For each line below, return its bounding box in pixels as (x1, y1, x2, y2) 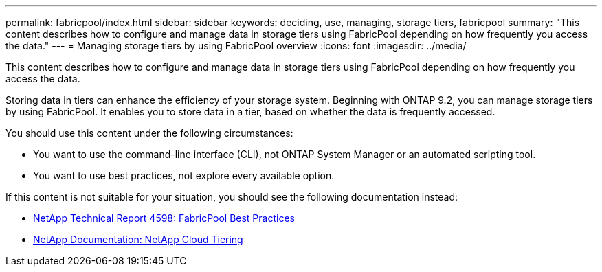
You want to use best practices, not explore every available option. (33, 170, 335, 181)
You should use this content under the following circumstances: (5, 127, 293, 139)
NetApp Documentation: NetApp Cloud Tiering (33, 234, 243, 245)
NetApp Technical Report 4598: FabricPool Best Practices (33, 212, 295, 224)
